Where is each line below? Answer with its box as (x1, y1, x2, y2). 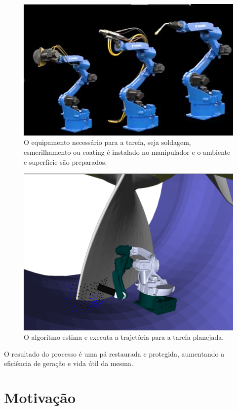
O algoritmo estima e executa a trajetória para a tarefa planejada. (24, 332, 224, 342)
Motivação (4, 387, 76, 408)
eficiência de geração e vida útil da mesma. (4, 358, 133, 368)
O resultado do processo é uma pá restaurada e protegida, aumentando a (4, 348, 225, 359)
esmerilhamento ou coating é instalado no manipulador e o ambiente (24, 147, 231, 157)
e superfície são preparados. (24, 156, 107, 167)
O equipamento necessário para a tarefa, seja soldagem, (24, 137, 191, 147)
